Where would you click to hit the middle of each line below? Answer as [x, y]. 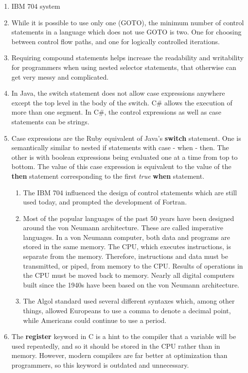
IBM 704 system [36, 6]
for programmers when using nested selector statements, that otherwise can [124, 67]
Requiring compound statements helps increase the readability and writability [127, 58]
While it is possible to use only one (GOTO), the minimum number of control [128, 22]
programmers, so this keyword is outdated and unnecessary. [100, 365]
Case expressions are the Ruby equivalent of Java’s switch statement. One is [126, 138]
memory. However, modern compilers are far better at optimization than [119, 355]
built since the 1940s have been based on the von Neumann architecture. [131, 284]
